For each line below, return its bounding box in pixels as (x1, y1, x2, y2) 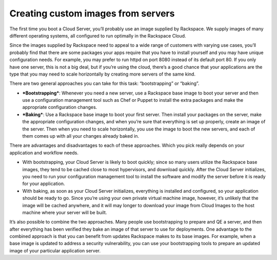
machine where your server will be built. (22, 209, 107, 215)
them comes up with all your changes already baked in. (22, 133, 140, 139)
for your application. (22, 180, 65, 187)
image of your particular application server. (9, 247, 101, 254)
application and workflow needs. (9, 150, 79, 156)
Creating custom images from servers (9, 8, 175, 19)
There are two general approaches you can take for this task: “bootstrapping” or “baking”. (9, 80, 200, 87)
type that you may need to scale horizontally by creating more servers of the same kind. (9, 71, 196, 77)
